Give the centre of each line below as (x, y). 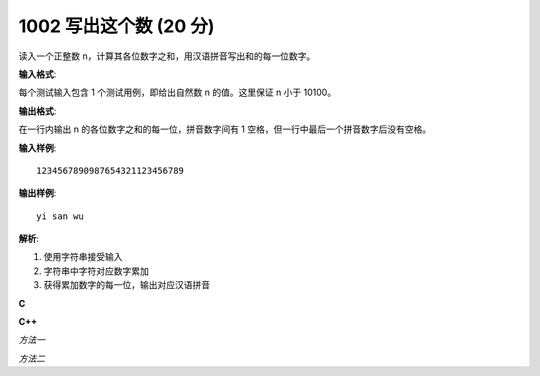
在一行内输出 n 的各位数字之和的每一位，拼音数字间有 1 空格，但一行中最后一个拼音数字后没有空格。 (225, 129)
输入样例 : (37, 147)
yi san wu (60, 216)
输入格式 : (37, 74)
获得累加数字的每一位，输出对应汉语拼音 (126, 285)
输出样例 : (37, 193)
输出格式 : (37, 111)
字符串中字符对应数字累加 (96, 271)
